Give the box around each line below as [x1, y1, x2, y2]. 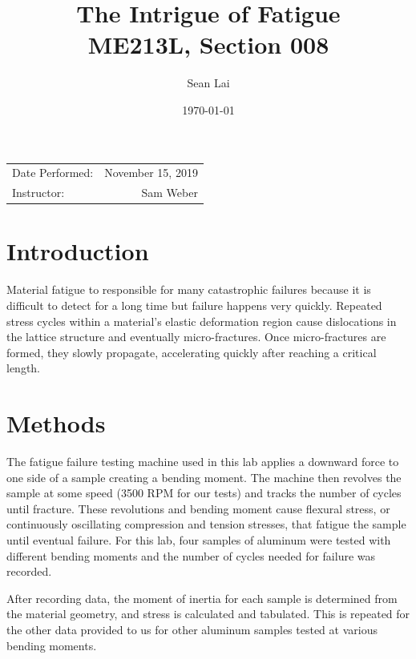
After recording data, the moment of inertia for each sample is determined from [6, 589, 398, 606]
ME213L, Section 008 [87, 28, 329, 61]
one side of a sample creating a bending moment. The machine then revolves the [6, 468, 402, 485]
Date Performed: [12, 164, 94, 181]
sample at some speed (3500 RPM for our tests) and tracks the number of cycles [6, 484, 402, 501]
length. [6, 360, 41, 376]
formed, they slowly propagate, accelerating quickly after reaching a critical [6, 344, 377, 360]
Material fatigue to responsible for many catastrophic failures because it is [6, 281, 371, 298]
